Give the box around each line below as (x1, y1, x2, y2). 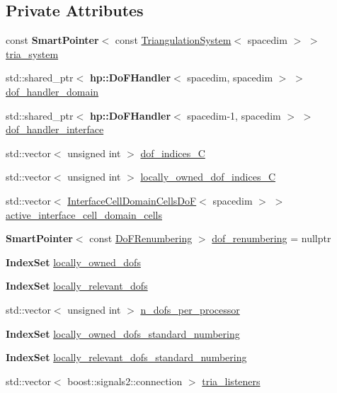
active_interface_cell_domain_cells (6, 207, 162, 222)
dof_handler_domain (6, 84, 99, 98)
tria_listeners (202, 373, 261, 388)
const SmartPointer (6, 33, 99, 47)
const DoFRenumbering (89, 231, 193, 246)
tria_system (6, 46, 59, 61)
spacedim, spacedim (187, 70, 273, 85)
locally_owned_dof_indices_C (140, 169, 276, 184)
